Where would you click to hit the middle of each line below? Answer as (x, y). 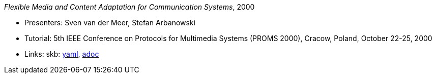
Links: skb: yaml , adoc (62, 54)
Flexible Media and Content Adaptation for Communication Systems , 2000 (129, 7)
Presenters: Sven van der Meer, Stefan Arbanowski (110, 23)
